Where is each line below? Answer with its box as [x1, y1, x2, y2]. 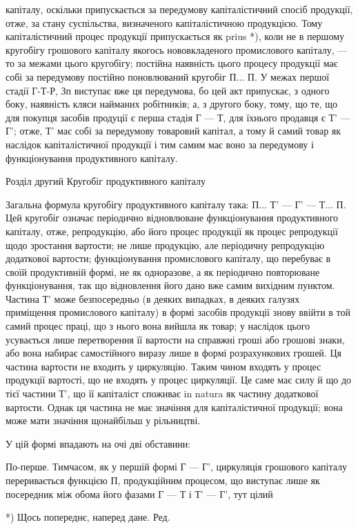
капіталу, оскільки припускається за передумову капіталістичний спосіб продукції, [6, 2, 353, 16]
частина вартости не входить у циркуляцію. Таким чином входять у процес [6, 359, 321, 373]
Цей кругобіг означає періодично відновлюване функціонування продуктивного [6, 210, 339, 225]
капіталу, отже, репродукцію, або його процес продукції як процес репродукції [6, 223, 338, 238]
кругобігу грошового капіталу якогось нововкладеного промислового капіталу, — [6, 42, 348, 57]
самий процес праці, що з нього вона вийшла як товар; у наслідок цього [6, 319, 310, 333]
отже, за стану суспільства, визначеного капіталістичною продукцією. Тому [6, 15, 323, 30]
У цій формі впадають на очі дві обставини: [6, 436, 191, 450]
